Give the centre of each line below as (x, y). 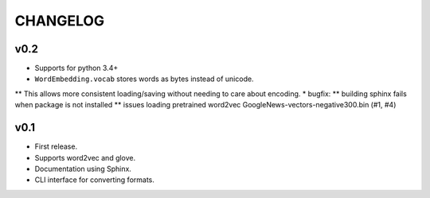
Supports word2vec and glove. (85, 157)
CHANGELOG (60, 21)
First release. (56, 146)
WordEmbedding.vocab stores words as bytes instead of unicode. (144, 79)
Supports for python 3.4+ (76, 68)
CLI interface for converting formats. (95, 180)
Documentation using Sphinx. (83, 169)
